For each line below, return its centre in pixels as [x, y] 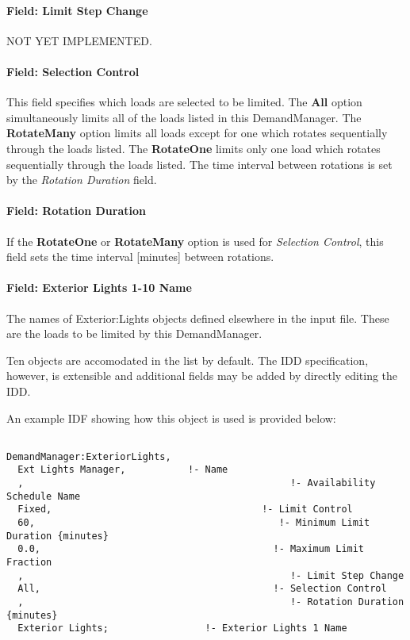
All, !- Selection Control [202, 589]
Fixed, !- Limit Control [185, 510]
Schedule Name [44, 496]
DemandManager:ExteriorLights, [89, 456]
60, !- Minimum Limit [194, 523]
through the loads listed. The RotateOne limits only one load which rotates [194, 148]
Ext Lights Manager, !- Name [123, 470]
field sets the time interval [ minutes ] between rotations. [140, 257]
